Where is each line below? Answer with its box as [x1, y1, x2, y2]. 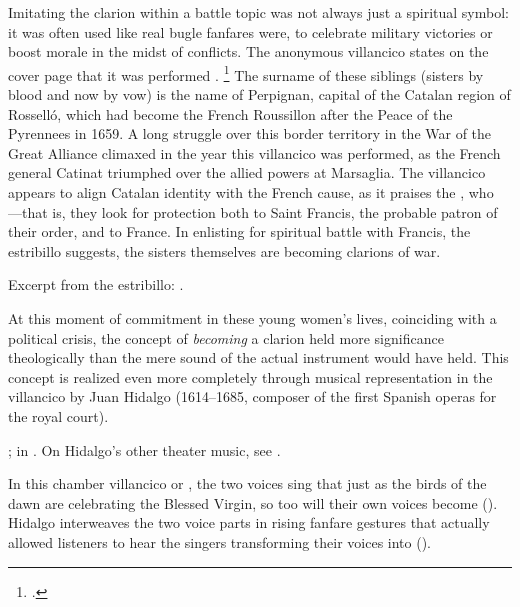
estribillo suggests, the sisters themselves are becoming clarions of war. [8, 240, 441, 261]
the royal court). [8, 405, 109, 426]
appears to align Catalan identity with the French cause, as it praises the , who [8, 182, 494, 202]
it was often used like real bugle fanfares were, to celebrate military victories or [8, 21, 493, 42]
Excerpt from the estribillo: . [8, 274, 184, 295]
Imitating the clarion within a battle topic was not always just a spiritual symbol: [8, 2, 509, 22]
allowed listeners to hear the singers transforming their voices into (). [8, 531, 432, 552]
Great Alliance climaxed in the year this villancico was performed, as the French [8, 142, 501, 163]
